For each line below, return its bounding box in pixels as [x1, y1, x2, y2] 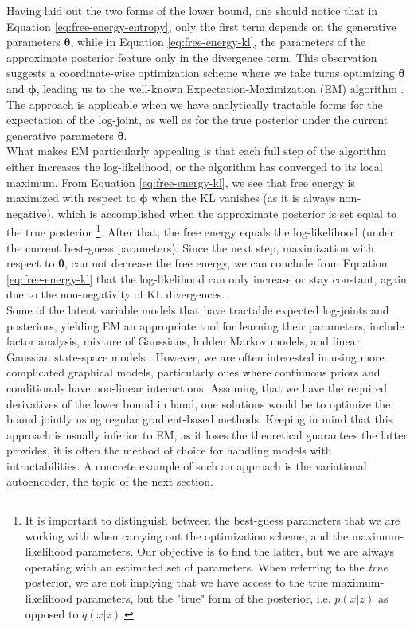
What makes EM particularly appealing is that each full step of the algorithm [6, 142, 386, 159]
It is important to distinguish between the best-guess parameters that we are [25, 512, 400, 529]
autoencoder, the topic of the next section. [6, 473, 213, 490]
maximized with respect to [6, 189, 136, 206]
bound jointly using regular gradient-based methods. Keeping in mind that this [6, 411, 393, 427]
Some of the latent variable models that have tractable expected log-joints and [6, 301, 389, 318]
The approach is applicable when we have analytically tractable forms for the [6, 96, 383, 112]
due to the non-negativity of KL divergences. [6, 286, 225, 302]
